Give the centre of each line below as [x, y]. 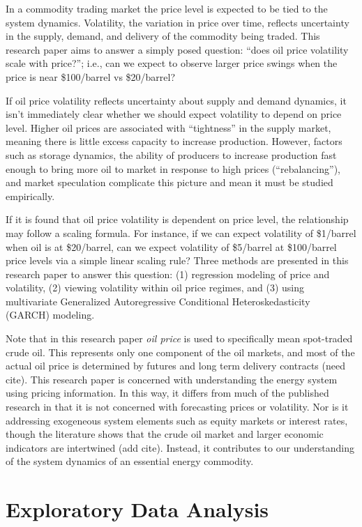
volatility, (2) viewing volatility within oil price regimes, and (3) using [155, 288]
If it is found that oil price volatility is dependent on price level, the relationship [177, 219]
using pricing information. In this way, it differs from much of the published [167, 393]
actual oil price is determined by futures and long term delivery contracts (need [175, 366]
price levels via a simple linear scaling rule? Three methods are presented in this [177, 260]
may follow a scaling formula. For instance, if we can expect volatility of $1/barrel [181, 232]
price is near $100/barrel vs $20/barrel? [91, 76]
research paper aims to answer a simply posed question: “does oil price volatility [177, 49]
